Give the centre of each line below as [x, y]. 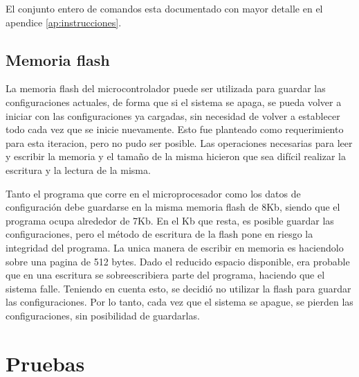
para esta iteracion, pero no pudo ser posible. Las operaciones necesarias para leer [179, 142]
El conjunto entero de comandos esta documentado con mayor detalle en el [164, 8]
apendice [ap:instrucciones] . [64, 22]
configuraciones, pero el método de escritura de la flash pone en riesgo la [159, 234]
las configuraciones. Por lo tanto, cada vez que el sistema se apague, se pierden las [179, 302]
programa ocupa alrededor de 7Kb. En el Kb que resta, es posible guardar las [170, 220]
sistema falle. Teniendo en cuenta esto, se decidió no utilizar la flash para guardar [178, 288]
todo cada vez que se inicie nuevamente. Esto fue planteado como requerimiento [175, 129]
